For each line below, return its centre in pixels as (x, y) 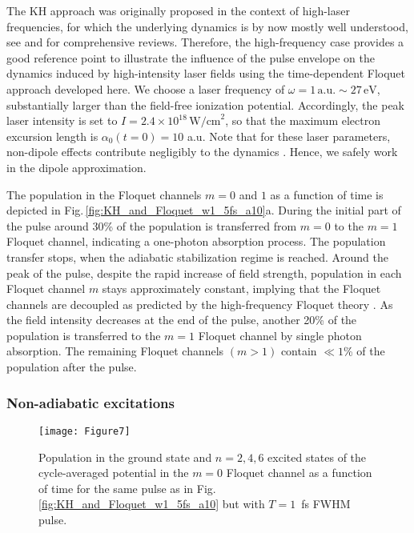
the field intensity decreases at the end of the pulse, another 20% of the (182, 320)
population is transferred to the (84, 335)
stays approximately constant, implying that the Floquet (241, 289)
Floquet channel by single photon (280, 335)
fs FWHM (326, 504)
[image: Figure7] (84, 431)
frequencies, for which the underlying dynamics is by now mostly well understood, (207, 26)
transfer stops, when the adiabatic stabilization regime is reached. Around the (197, 256)
